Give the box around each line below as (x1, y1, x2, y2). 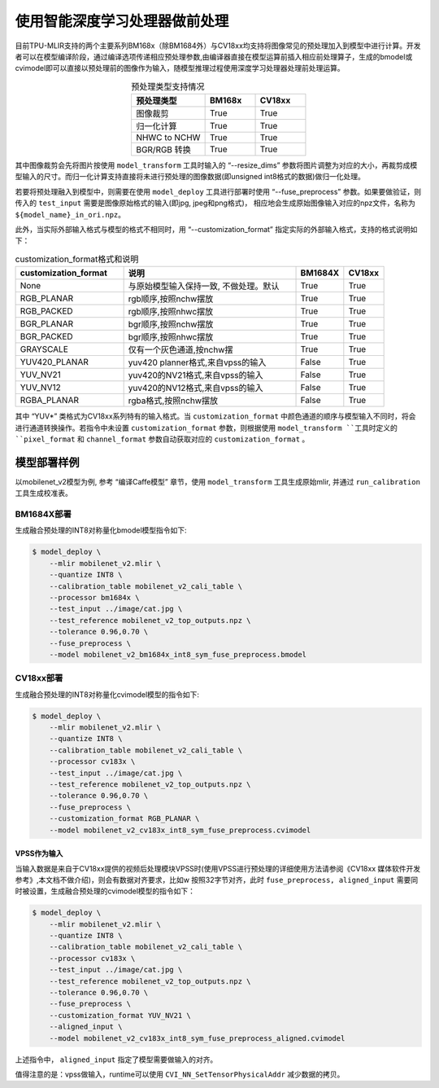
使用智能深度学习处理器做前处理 (15, 12, 229, 30)
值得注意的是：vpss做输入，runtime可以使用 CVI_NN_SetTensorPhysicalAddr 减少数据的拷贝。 (15, 1069, 345, 1079)
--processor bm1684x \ (49, 593, 140, 602)
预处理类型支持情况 (131, 81, 205, 92)
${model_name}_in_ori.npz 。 (15, 209, 126, 219)
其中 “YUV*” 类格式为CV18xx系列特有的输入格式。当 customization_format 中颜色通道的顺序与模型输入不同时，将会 (15, 411, 416, 421)
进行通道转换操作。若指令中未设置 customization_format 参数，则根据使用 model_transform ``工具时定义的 (15, 423, 398, 432)
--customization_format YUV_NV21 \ (49, 1011, 191, 1020)
